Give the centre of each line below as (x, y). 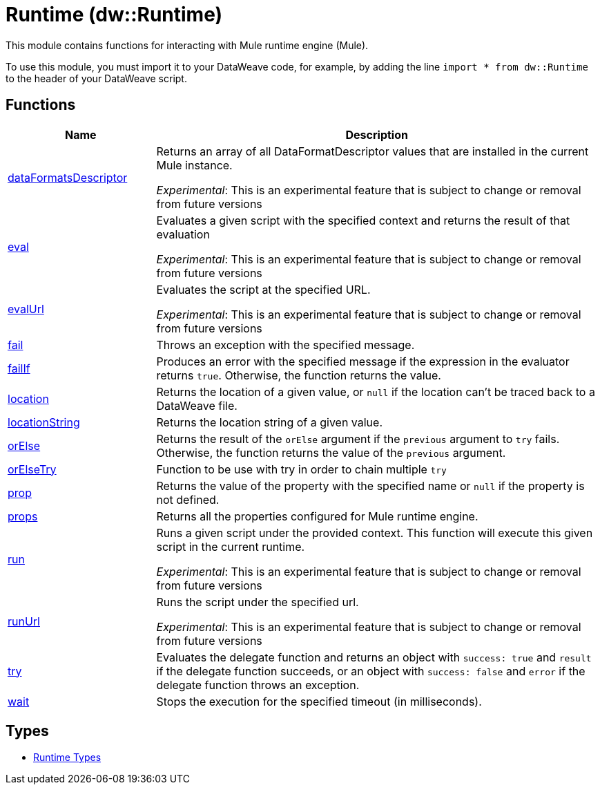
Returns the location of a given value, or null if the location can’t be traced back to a (376, 392)
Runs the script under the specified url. (258, 602)
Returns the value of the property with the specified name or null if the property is (370, 486)
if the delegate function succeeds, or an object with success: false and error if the (371, 671)
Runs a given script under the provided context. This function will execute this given (375, 533)
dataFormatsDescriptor (68, 177)
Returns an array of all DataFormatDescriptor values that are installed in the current (372, 151)
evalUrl (26, 309)
